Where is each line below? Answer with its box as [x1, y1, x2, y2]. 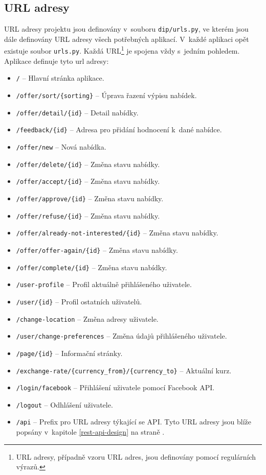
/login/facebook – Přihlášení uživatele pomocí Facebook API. [16, 382, 215, 393]
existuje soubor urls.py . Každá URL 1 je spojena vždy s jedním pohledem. [4, 44, 240, 56]
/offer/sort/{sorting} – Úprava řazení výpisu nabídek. [16, 90, 197, 101]
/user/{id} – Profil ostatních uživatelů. [16, 296, 142, 306]
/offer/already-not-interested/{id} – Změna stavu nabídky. [16, 227, 218, 238]
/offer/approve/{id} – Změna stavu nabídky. [16, 193, 164, 203]
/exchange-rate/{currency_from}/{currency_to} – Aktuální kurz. [16, 365, 232, 375]
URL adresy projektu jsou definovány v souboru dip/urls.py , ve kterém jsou [4, 23, 249, 34]
